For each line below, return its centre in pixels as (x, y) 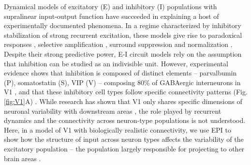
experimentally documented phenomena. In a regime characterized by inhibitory (123, 25)
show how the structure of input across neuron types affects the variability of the (124, 139)
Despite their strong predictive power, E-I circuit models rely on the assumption (123, 53)
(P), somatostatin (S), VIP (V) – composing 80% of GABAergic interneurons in (122, 82)
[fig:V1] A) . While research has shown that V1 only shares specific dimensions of (123, 101)
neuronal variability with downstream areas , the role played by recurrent (113, 111)
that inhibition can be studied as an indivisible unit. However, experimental (116, 63)
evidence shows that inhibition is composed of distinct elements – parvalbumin (120, 73)
